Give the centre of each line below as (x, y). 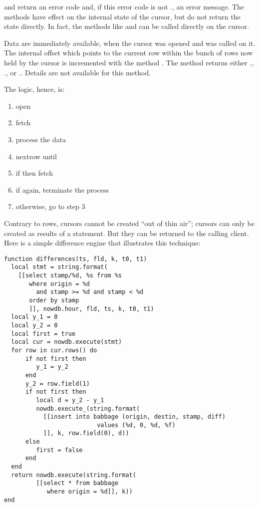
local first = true (43, 334)
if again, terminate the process (62, 189)
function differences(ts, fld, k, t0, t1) (76, 259)
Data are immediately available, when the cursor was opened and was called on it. (130, 43)
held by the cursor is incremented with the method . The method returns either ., (129, 62)
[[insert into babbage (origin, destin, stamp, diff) (134, 417)
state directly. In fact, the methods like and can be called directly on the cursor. (127, 26)
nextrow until (36, 156)
